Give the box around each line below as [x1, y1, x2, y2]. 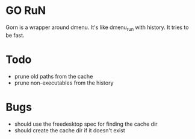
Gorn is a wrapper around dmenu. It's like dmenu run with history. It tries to [5, 24, 189, 32]
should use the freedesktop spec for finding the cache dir [14, 120, 158, 128]
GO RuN [5, 4, 46, 18]
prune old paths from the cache [14, 73, 93, 80]
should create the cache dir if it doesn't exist [14, 126, 126, 134]
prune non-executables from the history [14, 79, 114, 86]
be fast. [5, 31, 25, 39]
